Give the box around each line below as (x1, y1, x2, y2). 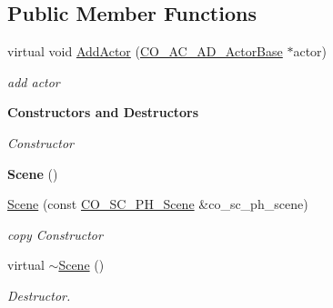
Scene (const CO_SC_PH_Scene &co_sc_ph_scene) (7, 194, 308, 214)
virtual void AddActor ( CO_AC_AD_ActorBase (7, 42, 283, 61)
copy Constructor (7, 224, 103, 243)
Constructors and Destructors (7, 103, 199, 122)
